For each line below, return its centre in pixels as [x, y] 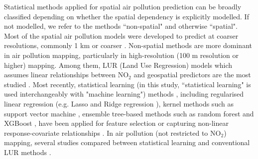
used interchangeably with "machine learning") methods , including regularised [124, 94]
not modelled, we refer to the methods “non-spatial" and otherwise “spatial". [121, 26]
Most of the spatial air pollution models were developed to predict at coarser [121, 35]
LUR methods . [28, 152]
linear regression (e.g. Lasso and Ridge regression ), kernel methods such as [119, 103]
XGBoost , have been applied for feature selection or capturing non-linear [116, 123]
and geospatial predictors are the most [192, 75]
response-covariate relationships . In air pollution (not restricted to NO [113, 132]
